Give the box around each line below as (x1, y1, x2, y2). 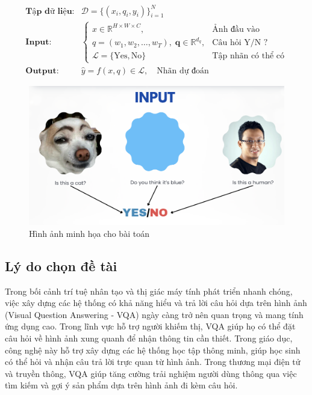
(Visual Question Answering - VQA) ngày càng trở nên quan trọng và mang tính (5, 308, 304, 320)
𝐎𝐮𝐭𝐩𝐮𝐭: (25, 66, 59, 75)
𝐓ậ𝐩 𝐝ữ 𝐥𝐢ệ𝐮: (25, 7, 75, 16)
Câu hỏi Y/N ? (212, 38, 268, 47)
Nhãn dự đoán (157, 66, 209, 75)
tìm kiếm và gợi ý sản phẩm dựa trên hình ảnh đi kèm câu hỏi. (5, 379, 238, 391)
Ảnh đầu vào (212, 25, 260, 34)
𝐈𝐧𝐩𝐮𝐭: (25, 37, 52, 46)
